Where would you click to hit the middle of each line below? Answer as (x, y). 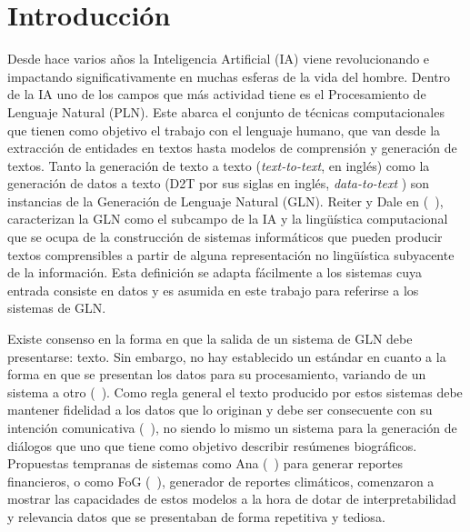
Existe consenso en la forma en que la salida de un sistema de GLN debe (210, 339)
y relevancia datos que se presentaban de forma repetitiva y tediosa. (196, 516)
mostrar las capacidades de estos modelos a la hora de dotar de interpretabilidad (232, 499)
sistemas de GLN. (57, 308)
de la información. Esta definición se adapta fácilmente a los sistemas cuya (215, 272)
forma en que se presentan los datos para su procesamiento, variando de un (217, 374)
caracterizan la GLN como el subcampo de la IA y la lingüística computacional (228, 219)
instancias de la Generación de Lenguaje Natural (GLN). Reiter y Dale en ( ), (225, 201)
